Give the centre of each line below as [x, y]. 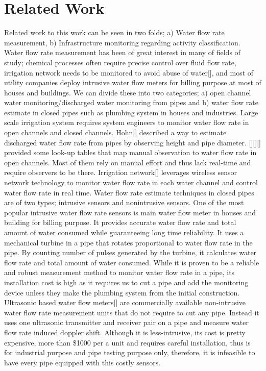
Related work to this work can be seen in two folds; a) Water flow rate [114, 32]
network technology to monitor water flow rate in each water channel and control [131, 182]
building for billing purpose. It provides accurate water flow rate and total [120, 222]
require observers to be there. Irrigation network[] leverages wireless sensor [120, 172]
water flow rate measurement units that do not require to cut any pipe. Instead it [132, 312]
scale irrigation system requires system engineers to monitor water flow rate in [127, 122]
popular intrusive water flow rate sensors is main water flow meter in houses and [130, 212]
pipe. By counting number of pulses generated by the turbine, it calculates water [130, 252]
